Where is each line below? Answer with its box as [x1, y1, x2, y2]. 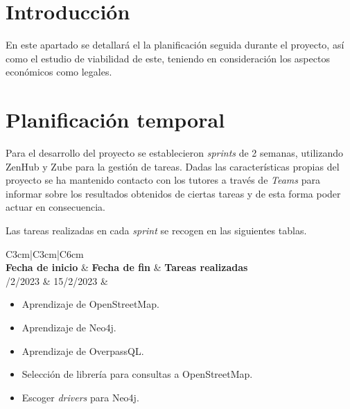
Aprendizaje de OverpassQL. [21, 343, 144, 358]
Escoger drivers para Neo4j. [21, 390, 139, 404]
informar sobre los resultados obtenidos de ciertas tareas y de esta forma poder [6, 186, 341, 200]
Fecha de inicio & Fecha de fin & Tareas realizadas [6, 260, 248, 275]
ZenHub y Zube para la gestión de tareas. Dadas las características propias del [6, 159, 340, 173]
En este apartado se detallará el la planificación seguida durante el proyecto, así [6, 37, 344, 52]
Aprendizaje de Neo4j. [21, 320, 116, 334]
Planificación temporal [6, 105, 225, 134]
